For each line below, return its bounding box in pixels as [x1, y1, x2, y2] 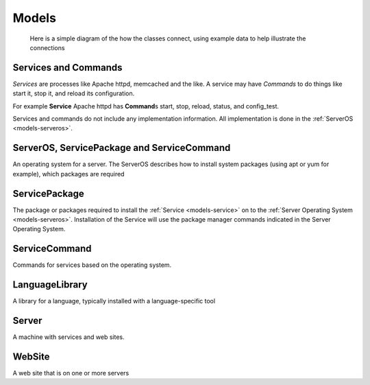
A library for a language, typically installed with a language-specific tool [12, 297, 216, 305]
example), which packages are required [12, 170, 125, 178]
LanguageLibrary [12, 279, 88, 291]
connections [29, 43, 65, 51]
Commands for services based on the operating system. [12, 261, 172, 269]
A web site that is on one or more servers [12, 369, 129, 377]
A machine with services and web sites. [12, 333, 125, 341]
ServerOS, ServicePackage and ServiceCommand [12, 142, 231, 154]
